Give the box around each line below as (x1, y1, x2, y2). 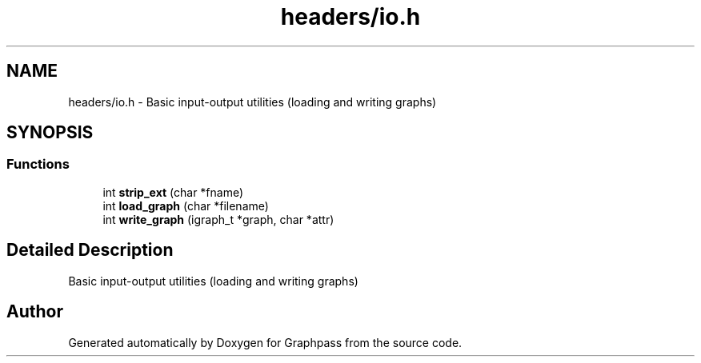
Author (6, 301, 63, 322)
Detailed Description (6, 240, 174, 261)
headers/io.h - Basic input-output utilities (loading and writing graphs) (68, 94, 437, 109)
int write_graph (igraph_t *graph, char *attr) (102, 212, 334, 226)
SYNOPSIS (6, 122, 94, 143)
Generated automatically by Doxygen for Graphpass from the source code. (68, 335, 463, 349)
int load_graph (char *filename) (102, 198, 269, 213)
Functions (6, 156, 70, 173)
